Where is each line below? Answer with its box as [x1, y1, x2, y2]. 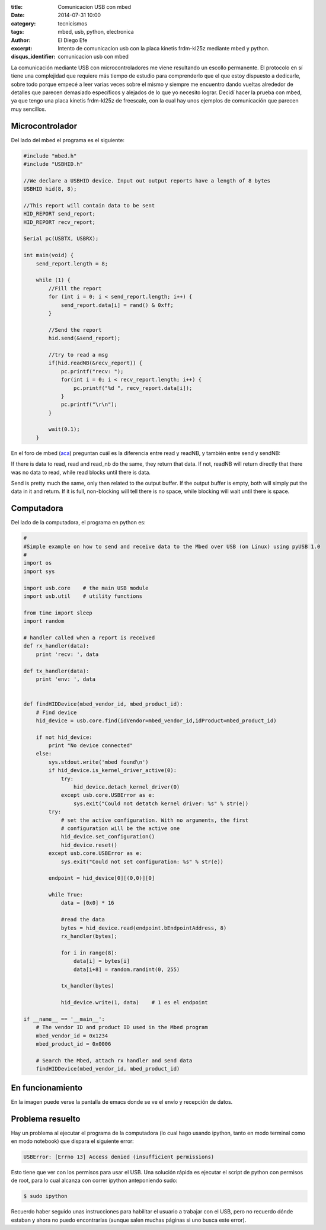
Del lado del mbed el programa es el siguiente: [11, 136, 124, 143]
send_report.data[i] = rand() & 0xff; [60, 302, 174, 308]
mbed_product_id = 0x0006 [36, 1040, 111, 1048]
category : [11, 20, 36, 27]
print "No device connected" [48, 742, 133, 749]
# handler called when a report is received [23, 634, 155, 641]
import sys [23, 568, 55, 575]
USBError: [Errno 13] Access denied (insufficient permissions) [23, 1154, 215, 1161]
